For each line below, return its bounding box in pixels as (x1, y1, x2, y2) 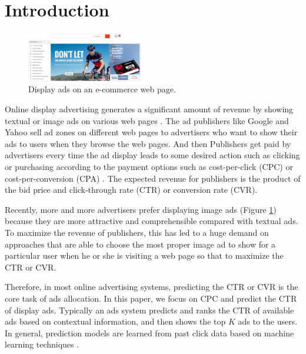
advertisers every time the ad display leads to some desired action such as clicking (5, 149, 300, 161)
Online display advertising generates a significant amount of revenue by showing (5, 103, 294, 115)
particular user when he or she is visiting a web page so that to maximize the (5, 249, 284, 262)
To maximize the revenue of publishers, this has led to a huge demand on (5, 226, 269, 238)
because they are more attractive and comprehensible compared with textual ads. (5, 215, 298, 227)
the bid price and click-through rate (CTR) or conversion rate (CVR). (5, 183, 258, 196)
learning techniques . (5, 338, 79, 350)
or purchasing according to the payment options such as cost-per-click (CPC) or (5, 161, 293, 172)
